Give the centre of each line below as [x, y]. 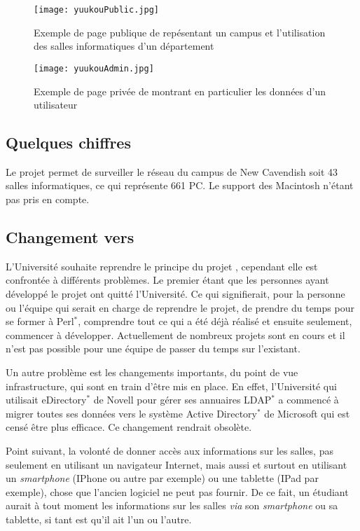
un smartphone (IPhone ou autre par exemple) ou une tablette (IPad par [162, 478]
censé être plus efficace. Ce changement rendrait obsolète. [129, 427]
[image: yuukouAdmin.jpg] [94, 68]
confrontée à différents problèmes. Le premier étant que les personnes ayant [167, 280]
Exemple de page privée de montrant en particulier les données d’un [180, 91]
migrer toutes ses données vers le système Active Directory [132, 413]
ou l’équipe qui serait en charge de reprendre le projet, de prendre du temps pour [180, 307]
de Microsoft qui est [307, 413]
